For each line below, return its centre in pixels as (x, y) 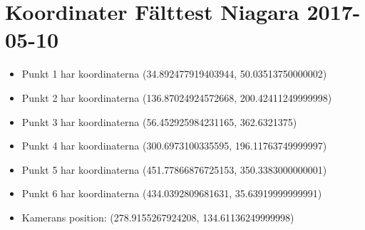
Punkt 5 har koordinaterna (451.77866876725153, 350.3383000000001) (174, 169)
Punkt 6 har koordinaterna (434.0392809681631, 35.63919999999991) (172, 193)
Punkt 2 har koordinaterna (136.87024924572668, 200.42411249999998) (177, 97)
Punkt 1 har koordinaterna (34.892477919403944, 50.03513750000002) (174, 74)
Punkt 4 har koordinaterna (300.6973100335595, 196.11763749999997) (174, 146)
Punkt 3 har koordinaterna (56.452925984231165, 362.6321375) (159, 121)
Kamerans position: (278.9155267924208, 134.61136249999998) (158, 217)
